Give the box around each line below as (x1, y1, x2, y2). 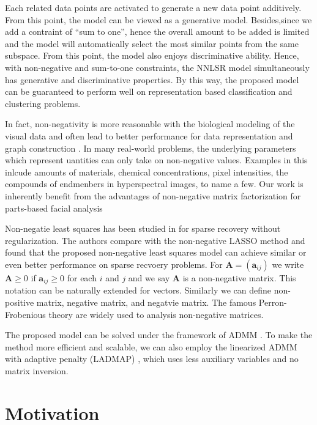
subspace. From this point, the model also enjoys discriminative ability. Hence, (5, 49, 299, 62)
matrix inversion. (5, 364, 69, 377)
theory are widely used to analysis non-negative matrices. (48, 308, 264, 320)
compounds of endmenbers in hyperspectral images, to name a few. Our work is (5, 177, 304, 190)
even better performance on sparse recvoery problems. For (5, 257, 223, 270)
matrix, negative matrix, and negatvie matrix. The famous (36, 295, 256, 308)
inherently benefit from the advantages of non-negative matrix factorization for (5, 189, 301, 202)
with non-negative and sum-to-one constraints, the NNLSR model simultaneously (5, 61, 310, 73)
